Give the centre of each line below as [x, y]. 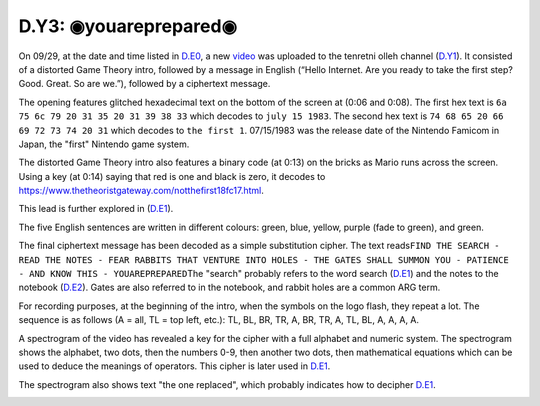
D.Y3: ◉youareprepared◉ [127, 26]
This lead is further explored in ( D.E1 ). [96, 209]
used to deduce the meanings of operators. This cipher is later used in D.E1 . [174, 366]
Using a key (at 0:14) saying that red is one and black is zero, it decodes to [172, 176]
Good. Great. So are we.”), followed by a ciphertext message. [144, 84]
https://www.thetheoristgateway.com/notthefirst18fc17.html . [141, 191]
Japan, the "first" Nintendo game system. [104, 144]
